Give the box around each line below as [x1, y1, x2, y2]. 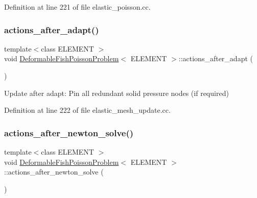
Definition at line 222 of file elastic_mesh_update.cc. [4, 105, 171, 115]
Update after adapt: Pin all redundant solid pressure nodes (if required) [4, 87, 229, 98]
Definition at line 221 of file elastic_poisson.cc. [4, 2, 151, 12]
